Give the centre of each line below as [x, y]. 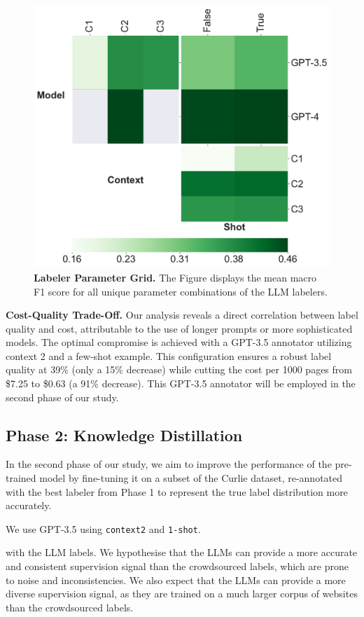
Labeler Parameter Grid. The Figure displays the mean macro [175, 277]
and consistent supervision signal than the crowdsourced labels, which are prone [177, 566]
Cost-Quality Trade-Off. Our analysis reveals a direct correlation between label [182, 315]
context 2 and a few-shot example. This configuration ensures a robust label [169, 355]
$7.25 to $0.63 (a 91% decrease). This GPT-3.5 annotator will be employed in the [181, 383]
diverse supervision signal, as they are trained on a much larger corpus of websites [182, 594]
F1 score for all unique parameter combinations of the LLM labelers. [181, 291]
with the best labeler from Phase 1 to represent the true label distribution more [177, 491]
